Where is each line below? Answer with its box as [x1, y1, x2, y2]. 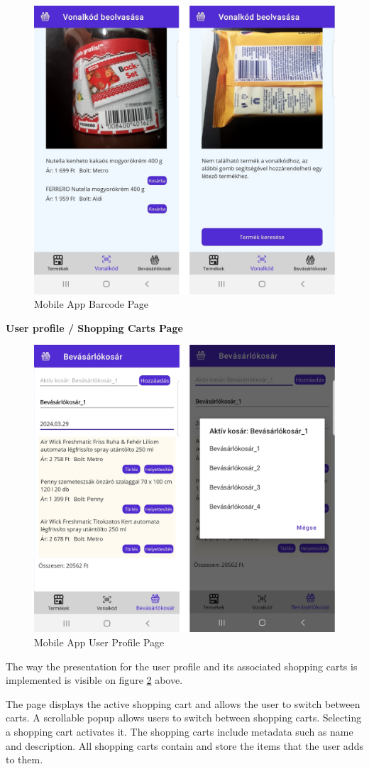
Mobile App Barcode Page [34, 297, 149, 311]
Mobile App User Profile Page [34, 634, 165, 649]
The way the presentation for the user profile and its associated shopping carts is [6, 658, 358, 673]
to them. [6, 752, 43, 767]
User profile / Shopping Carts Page [6, 320, 183, 335]
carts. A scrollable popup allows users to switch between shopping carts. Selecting [6, 710, 362, 725]
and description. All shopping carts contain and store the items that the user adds [6, 738, 363, 753]
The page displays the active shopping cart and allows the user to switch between [6, 696, 360, 711]
